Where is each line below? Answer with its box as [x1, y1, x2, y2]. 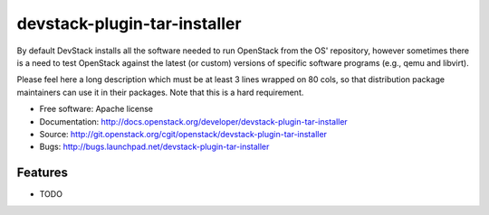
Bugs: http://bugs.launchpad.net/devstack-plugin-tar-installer [39, 141, 270, 153]
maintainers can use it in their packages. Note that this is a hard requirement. [16, 87, 304, 98]
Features [16, 165, 68, 181]
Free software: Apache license [39, 104, 154, 115]
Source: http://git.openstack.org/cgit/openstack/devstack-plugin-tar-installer [39, 128, 328, 139]
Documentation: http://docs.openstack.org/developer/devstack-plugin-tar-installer [39, 116, 348, 126]
